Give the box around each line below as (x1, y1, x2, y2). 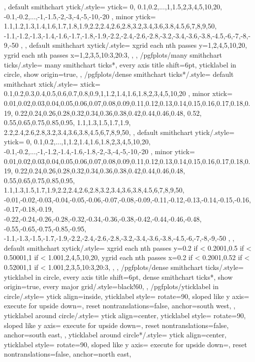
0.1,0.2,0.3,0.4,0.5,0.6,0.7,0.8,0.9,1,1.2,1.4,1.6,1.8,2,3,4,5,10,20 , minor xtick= (4, 88, 233, 99)
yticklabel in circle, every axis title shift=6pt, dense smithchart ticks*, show (4, 271, 233, 282)
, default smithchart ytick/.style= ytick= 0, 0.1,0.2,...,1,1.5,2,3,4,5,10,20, (4, 1, 222, 11)
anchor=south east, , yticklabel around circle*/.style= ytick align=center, (4, 329, 226, 340)
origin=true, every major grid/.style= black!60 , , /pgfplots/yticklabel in (4, 281, 219, 292)
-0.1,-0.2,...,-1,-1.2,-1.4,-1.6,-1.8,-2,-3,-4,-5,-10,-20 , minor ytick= (4, 146, 195, 156)
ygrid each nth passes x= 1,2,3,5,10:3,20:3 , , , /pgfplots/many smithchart (4, 49, 223, 60)
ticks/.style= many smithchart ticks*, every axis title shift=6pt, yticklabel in (4, 59, 236, 69)
